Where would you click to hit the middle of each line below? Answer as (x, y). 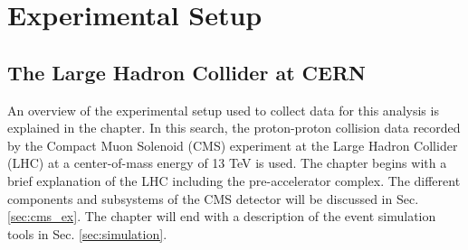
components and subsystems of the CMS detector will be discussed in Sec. (213, 198)
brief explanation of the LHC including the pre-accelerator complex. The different (234, 180)
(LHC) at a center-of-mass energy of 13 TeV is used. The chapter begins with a (227, 163)
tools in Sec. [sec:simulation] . (87, 233)
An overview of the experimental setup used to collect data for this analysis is (223, 110)
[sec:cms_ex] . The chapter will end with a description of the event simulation (222, 216)
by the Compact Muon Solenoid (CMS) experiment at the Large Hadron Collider (233, 145)
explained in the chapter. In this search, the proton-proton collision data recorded (234, 128)
